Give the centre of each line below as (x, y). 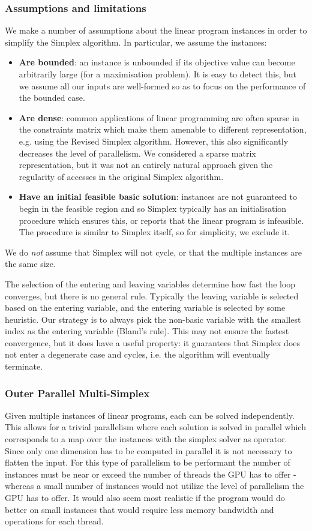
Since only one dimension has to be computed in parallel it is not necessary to (148, 450)
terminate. (24, 366)
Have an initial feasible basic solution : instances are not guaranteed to (158, 196)
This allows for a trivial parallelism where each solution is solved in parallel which (155, 427)
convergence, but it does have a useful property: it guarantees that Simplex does (153, 342)
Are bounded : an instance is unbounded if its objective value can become (157, 62)
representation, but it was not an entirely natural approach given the (146, 165)
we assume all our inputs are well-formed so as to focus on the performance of (162, 85)
